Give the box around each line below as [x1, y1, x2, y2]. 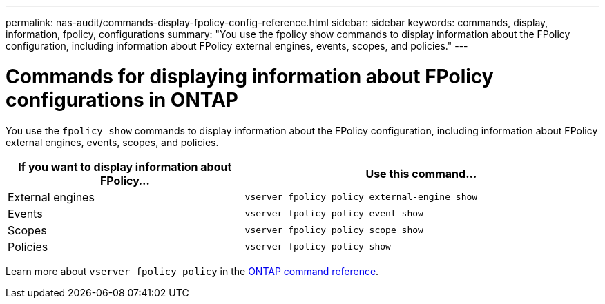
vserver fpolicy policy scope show [244, 225, 423, 235]
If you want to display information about [18, 159, 232, 174]
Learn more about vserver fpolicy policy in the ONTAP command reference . [6, 265, 379, 277]
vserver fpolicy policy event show [244, 208, 423, 219]
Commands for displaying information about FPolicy [6, 64, 494, 88]
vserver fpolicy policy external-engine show [244, 192, 478, 202]
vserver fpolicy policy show [244, 241, 391, 252]
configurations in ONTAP [6, 88, 239, 112]
